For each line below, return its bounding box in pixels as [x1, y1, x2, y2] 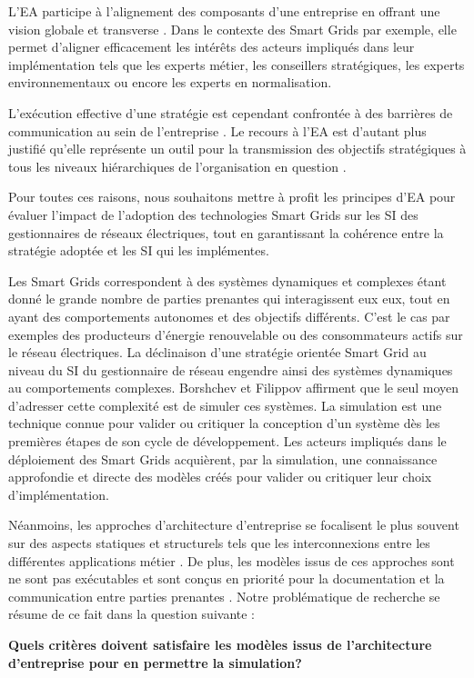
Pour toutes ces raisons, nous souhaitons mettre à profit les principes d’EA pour [8, 187, 456, 206]
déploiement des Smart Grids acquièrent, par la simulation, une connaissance [8, 449, 438, 468]
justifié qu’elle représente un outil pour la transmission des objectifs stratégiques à [8, 139, 467, 158]
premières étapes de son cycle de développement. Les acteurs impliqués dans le [8, 432, 447, 451]
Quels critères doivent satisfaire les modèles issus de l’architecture [8, 635, 432, 653]
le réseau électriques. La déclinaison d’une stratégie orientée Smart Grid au [8, 343, 427, 362]
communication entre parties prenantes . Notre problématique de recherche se [8, 586, 440, 605]
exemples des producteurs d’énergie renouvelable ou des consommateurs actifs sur [8, 324, 463, 344]
